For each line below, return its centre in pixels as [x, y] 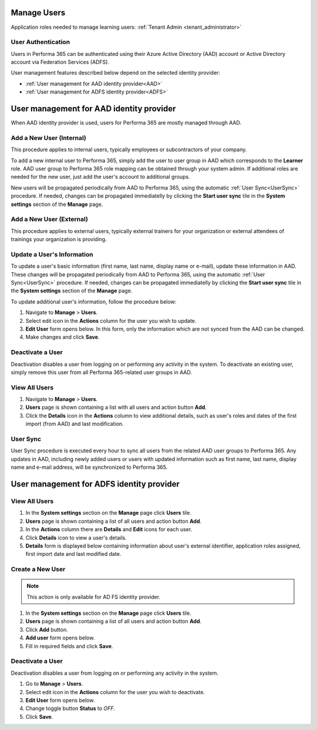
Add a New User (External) [49, 219]
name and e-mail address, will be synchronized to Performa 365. [89, 467]
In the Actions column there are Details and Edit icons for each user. [109, 529]
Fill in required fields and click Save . [69, 646]
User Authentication [41, 42]
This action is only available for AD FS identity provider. [94, 596]
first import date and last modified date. [73, 554]
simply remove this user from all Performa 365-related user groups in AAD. [101, 372]
